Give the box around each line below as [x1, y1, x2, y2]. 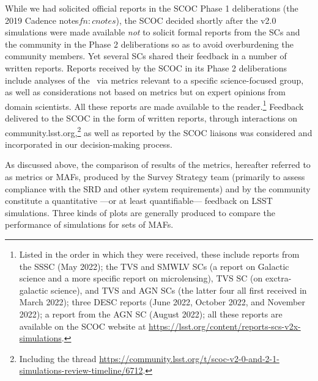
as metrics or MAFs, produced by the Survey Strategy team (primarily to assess [5, 170, 305, 183]
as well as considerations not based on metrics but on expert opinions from [5, 85, 286, 98]
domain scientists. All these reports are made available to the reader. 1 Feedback [5, 98, 304, 112]
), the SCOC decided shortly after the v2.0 [116, 13, 276, 26]
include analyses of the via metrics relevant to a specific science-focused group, [5, 73, 304, 86]
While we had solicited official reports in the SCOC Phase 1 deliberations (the [5, 2, 298, 14]
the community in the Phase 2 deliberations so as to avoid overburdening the [5, 37, 294, 50]
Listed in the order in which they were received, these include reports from [19, 248, 300, 260]
